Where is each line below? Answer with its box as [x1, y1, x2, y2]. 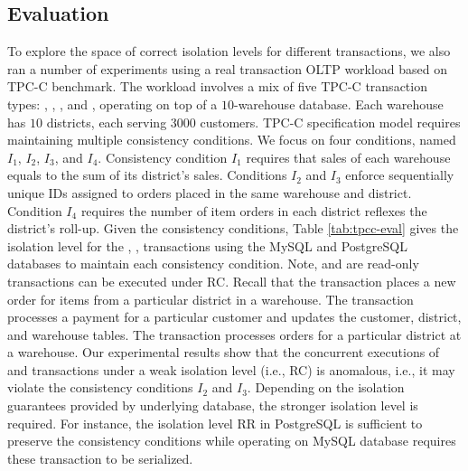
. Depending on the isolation [247, 378, 405, 397]
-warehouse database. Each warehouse [233, 94, 444, 113]
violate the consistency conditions [7, 378, 193, 397]
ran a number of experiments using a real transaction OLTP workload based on [7, 59, 448, 78]
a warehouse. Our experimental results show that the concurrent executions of [7, 343, 440, 362]
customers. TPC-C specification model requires [200, 112, 461, 131]
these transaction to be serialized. [7, 448, 193, 467]
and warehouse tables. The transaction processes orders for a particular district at [7, 325, 462, 344]
